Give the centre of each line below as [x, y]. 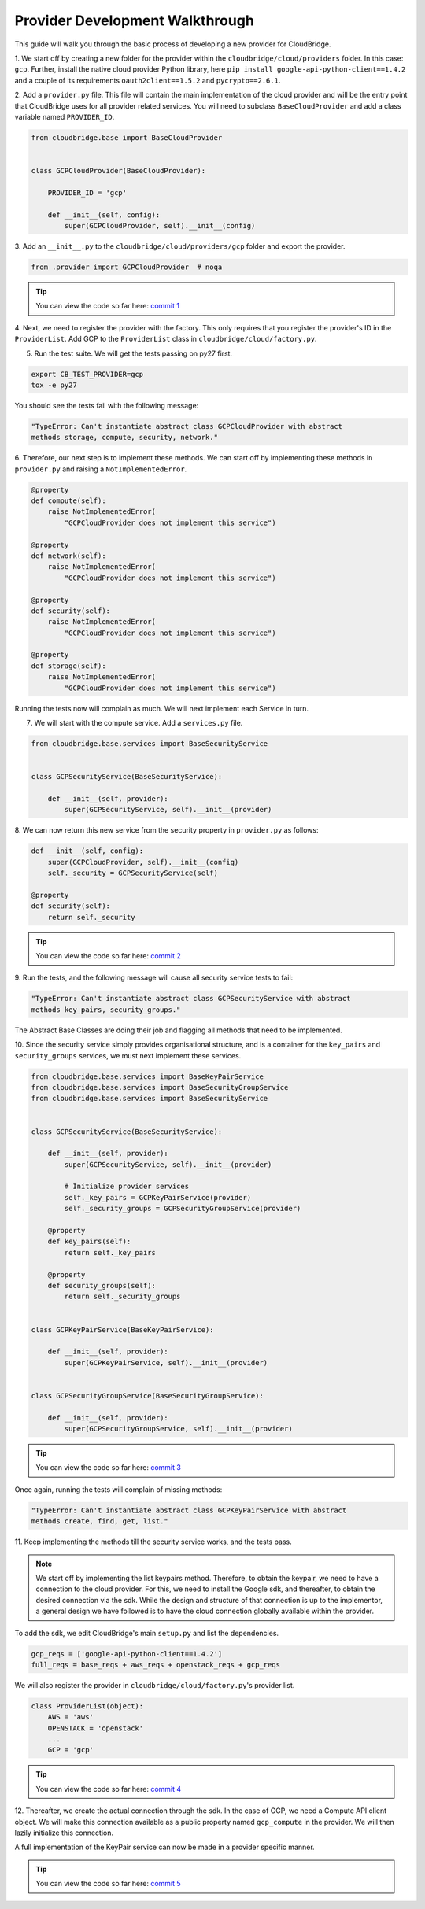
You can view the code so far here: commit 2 [108, 956]
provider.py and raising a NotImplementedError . [101, 469]
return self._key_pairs [110, 1252]
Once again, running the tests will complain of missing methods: [118, 1489]
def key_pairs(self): [89, 1242]
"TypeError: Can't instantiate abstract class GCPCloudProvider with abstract [187, 426]
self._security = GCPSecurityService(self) [133, 873]
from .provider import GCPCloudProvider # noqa [127, 267]
